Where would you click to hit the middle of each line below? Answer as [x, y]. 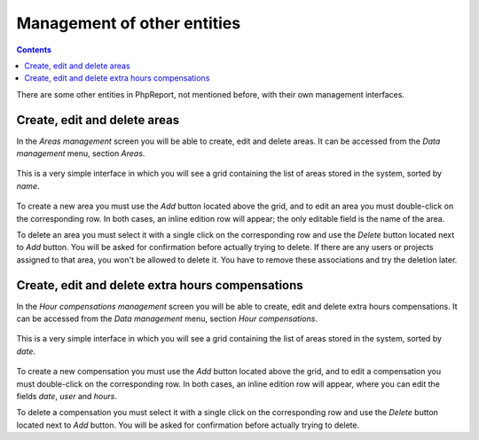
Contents [34, 50]
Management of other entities [129, 23]
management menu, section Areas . [81, 153]
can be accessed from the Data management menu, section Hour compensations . [167, 318]
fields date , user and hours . [67, 396]
